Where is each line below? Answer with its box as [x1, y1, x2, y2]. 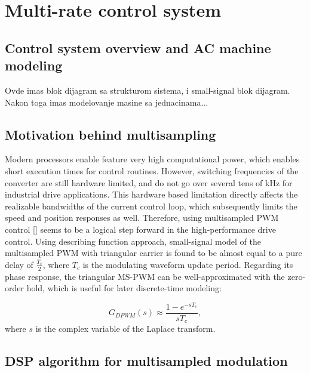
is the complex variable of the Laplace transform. [35, 322, 216, 335]
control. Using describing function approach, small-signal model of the [5, 235, 262, 247]
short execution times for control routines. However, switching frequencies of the [5, 164, 299, 177]
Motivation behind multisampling [5, 125, 216, 143]
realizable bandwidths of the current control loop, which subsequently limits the [5, 199, 297, 212]
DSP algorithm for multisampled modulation [5, 352, 288, 370]
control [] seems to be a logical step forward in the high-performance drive [5, 223, 276, 235]
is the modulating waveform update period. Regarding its [82, 258, 293, 270]
